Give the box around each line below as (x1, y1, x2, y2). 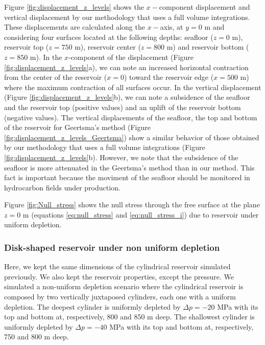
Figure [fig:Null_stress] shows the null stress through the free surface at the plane (4, 199, 260, 210)
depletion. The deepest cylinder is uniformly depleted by (4, 301, 181, 312)
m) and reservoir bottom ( (166, 41, 249, 52)
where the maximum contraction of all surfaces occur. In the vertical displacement (4, 81, 261, 92)
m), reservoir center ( (75, 41, 141, 52)
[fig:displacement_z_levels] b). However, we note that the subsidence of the (4, 152, 238, 162)
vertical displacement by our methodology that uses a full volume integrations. (4, 11, 250, 22)
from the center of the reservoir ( (4, 72, 107, 82)
